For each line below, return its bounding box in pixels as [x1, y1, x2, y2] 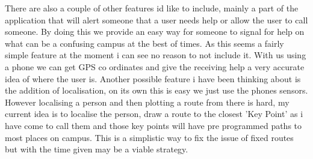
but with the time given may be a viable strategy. [5, 143, 188, 155]
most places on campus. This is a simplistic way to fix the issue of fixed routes [5, 131, 294, 143]
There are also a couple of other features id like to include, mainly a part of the [5, 2, 299, 14]
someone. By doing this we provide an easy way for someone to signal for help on [5, 25, 305, 38]
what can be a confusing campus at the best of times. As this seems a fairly [5, 37, 284, 49]
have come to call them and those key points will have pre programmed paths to [5, 119, 302, 131]
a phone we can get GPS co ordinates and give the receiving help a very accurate [5, 60, 305, 73]
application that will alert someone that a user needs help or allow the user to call [5, 13, 308, 26]
